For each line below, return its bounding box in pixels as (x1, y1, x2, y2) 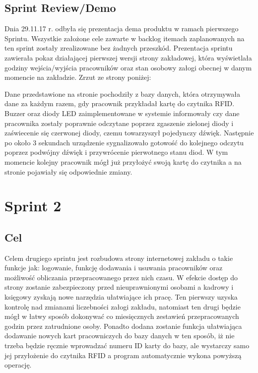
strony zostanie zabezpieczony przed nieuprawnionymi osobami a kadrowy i (4, 282, 234, 292)
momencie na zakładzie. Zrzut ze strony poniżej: (4, 72, 151, 82)
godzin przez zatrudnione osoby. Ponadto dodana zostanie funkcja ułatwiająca (4, 320, 242, 331)
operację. (4, 360, 32, 370)
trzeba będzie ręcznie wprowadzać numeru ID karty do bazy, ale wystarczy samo (4, 340, 250, 351)
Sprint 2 (4, 195, 62, 216)
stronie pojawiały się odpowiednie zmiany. (4, 166, 132, 177)
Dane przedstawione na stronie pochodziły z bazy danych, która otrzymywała (4, 88, 241, 99)
